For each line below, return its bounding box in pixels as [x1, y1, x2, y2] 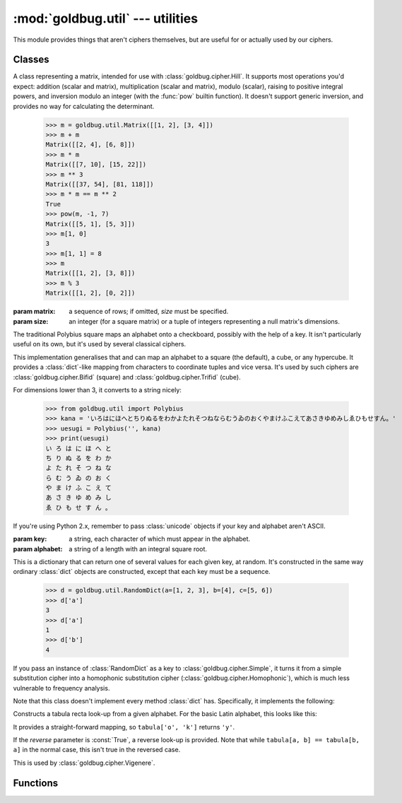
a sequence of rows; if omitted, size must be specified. [69, 307, 229, 316]
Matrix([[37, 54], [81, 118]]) [45, 180, 155, 188]
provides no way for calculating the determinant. [13, 102, 155, 110]
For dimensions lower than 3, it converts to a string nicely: [13, 385, 182, 394]
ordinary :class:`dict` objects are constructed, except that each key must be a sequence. [13, 568, 271, 576]
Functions [13, 777, 59, 789]
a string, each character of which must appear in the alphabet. [69, 534, 251, 544]
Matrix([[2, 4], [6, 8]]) [45, 141, 136, 148]
